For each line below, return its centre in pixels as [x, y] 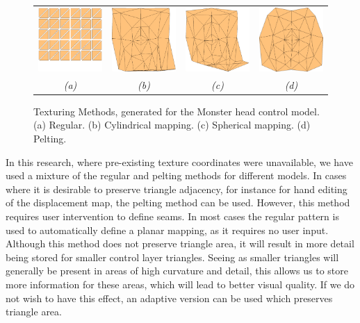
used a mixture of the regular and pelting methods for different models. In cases [176, 175]
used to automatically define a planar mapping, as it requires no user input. [167, 230]
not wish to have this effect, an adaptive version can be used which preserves [169, 298]
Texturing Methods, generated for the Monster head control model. [177, 111]
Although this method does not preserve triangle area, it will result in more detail [180, 243]
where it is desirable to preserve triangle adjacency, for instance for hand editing [177, 189]
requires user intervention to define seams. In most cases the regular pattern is [172, 216]
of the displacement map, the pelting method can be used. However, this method [178, 202]
